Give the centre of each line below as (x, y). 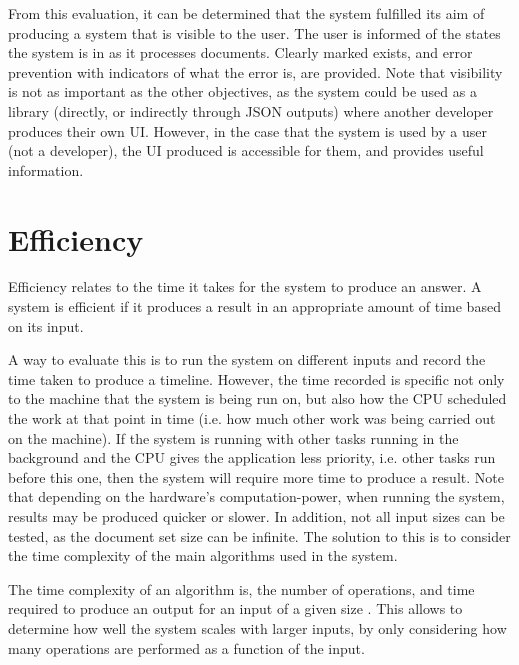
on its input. (46, 325)
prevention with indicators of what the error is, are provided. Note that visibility (255, 71)
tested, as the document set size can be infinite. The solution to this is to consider (259, 535)
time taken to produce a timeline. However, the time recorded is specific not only (256, 378)
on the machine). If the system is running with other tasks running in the (233, 437)
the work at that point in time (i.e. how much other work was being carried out (252, 418)
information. (46, 169)
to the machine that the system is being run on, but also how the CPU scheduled (257, 398)
